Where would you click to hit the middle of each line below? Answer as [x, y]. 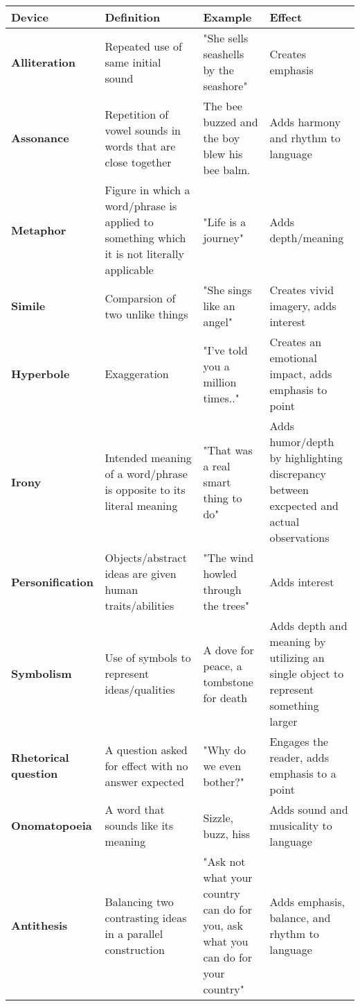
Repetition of [137, 114]
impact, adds [301, 374]
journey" [223, 238]
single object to [307, 673]
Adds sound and [309, 809]
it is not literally [144, 254]
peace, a [223, 665]
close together [138, 162]
